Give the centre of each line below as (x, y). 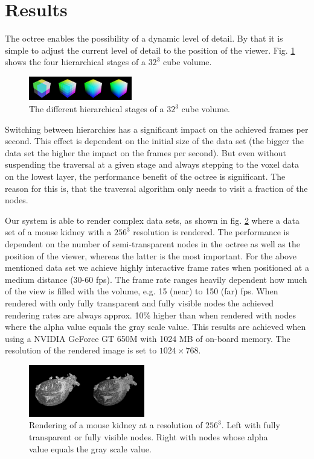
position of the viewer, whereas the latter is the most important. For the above (151, 255)
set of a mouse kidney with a (58, 232)
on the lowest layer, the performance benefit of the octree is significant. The (145, 176)
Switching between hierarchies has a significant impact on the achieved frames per (157, 129)
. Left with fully (251, 425)
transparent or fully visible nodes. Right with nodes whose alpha (149, 437)
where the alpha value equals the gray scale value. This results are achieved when (155, 327)
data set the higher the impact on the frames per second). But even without (146, 152)
